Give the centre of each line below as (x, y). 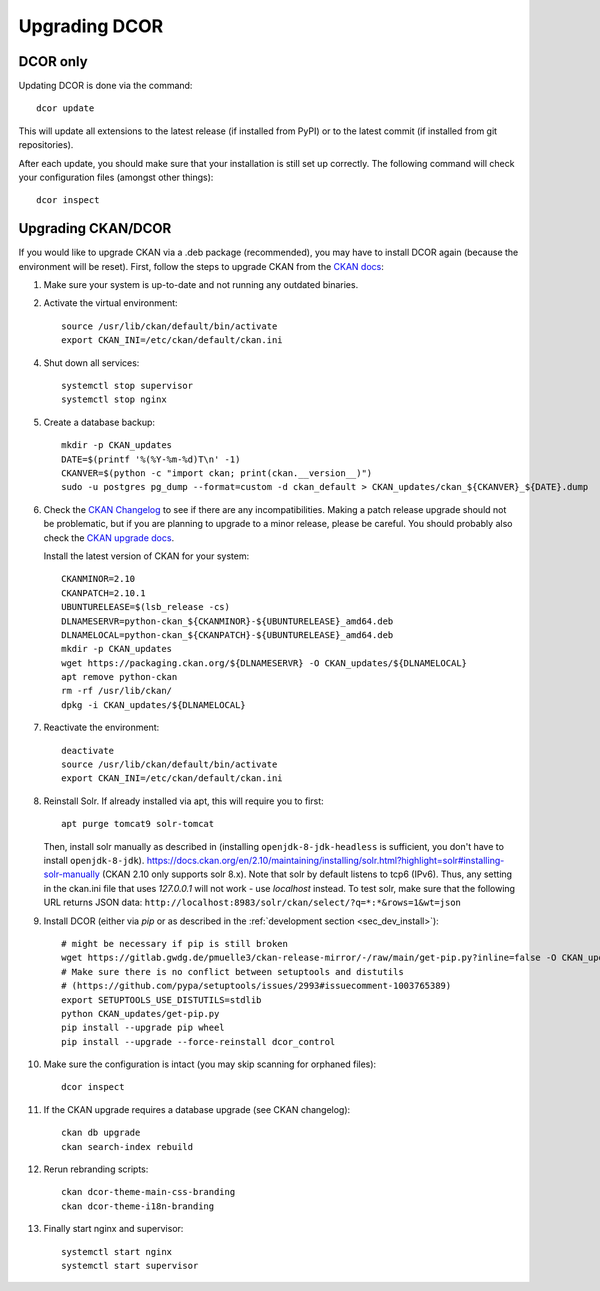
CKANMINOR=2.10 (98, 579)
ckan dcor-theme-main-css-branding (148, 1192)
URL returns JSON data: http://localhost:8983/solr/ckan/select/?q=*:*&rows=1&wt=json (252, 902)
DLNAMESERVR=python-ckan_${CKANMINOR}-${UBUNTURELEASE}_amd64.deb (227, 621)
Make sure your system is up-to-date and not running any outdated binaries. (201, 285)
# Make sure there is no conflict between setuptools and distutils (232, 971)
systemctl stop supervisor (127, 386)
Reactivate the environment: (101, 727)
